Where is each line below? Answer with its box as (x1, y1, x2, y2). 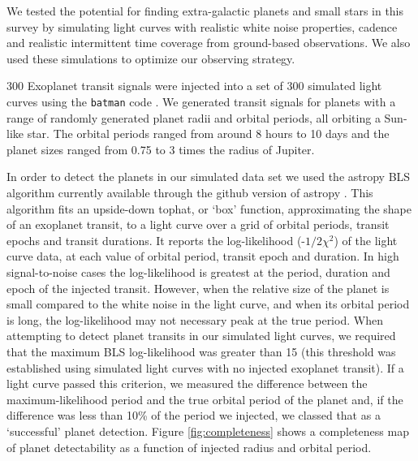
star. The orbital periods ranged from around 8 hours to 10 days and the (27, 125, 390, 142)
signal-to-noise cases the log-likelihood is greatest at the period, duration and (6, 263, 390, 280)
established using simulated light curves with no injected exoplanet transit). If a (6, 359, 404, 376)
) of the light (334, 231, 398, 248)
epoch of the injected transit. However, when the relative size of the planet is (6, 279, 390, 296)
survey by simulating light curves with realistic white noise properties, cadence (6, 18, 398, 35)
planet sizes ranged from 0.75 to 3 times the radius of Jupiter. (6, 140, 315, 157)
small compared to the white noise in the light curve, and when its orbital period (6, 295, 410, 312)
